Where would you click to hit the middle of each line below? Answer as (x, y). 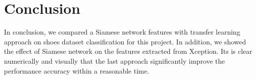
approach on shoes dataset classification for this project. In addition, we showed (125, 41)
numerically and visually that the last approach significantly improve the (115, 60)
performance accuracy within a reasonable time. (77, 70)
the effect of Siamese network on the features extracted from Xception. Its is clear (128, 51)
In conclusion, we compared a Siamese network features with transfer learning (122, 32)
